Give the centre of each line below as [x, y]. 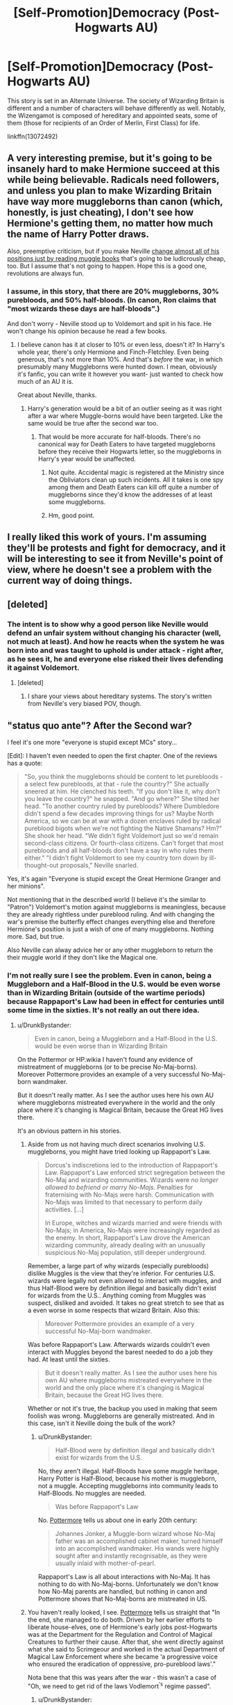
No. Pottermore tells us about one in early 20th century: [118, 1520]
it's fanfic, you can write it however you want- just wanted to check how [120, 374]
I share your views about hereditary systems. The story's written [120, 696]
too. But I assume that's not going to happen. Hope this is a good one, [107, 266]
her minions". [26, 886]
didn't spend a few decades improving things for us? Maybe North [119, 813]
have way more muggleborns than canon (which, [115, 202]
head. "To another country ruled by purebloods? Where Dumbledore [122, 806]
